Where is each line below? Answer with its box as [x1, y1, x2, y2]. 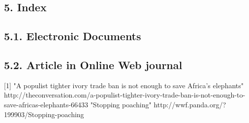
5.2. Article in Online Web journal [4, 57, 183, 72]
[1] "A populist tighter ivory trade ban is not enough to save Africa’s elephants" [4, 80, 244, 90]
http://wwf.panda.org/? [154, 99, 226, 109]
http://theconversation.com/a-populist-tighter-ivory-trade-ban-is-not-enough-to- [4, 90, 246, 100]
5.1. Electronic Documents [4, 28, 141, 44]
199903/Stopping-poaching [4, 109, 84, 119]
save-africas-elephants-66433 [4, 99, 88, 109]
